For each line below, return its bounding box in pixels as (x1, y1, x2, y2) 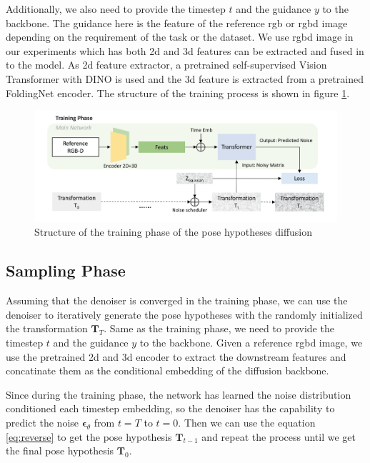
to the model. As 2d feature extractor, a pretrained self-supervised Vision (6, 57, 327, 72)
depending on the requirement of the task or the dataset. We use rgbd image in (6, 29, 354, 44)
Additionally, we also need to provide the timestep (6, 1, 226, 16)
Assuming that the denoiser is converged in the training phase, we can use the (6, 293, 348, 308)
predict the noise (6, 414, 79, 429)
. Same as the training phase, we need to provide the (104, 321, 334, 336)
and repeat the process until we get (201, 429, 356, 444)
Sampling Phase (6, 259, 126, 282)
